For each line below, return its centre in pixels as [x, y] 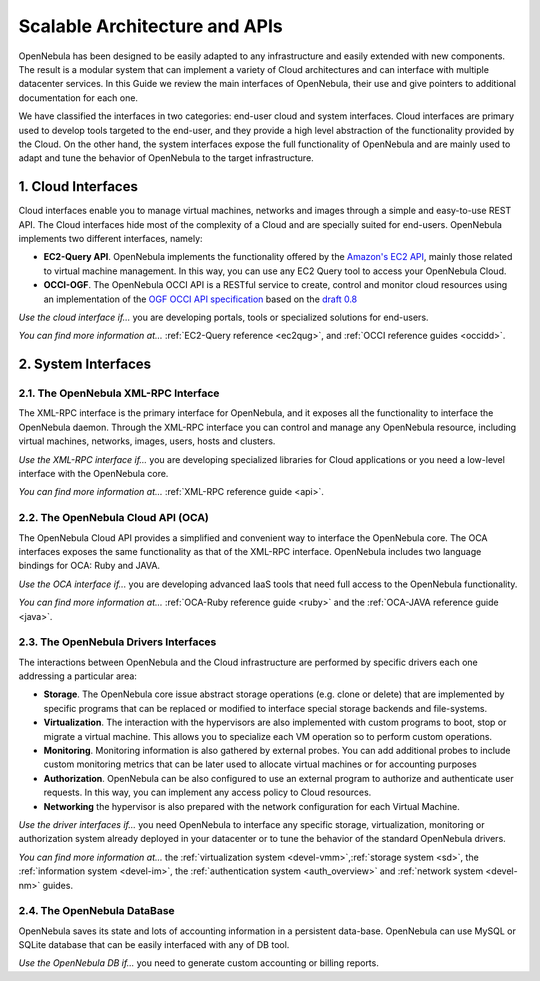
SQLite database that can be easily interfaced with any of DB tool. [154, 945]
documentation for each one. [78, 97]
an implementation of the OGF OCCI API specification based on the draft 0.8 [200, 299]
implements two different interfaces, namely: [111, 238]
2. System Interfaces [85, 364]
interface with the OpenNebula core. [93, 474]
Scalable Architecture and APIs [151, 26]
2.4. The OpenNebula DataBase [96, 911]
